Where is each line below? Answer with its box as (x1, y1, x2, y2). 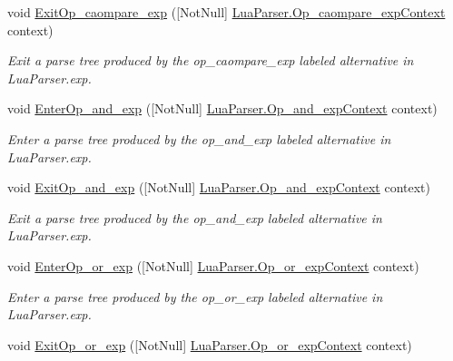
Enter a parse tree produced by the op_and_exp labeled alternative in (7, 129, 391, 148)
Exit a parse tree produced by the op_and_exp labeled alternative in (7, 208, 382, 227)
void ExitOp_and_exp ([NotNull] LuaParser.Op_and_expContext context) (7, 178, 430, 197)
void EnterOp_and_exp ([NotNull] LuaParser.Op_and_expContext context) (7, 99, 438, 118)
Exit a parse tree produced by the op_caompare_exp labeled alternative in (7, 51, 414, 70)
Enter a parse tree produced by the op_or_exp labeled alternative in (7, 287, 383, 306)
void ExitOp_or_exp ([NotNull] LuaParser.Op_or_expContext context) (7, 335, 412, 354)
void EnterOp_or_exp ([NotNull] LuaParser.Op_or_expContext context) (7, 256, 419, 275)
